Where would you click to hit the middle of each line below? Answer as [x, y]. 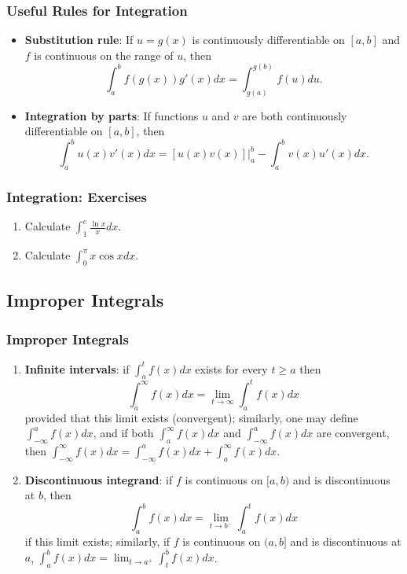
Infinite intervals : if [77, 368]
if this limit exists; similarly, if [97, 541]
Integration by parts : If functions [112, 115]
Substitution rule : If [79, 40]
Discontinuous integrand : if [99, 479]
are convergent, [353, 433]
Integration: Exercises [77, 197]
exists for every [231, 368]
